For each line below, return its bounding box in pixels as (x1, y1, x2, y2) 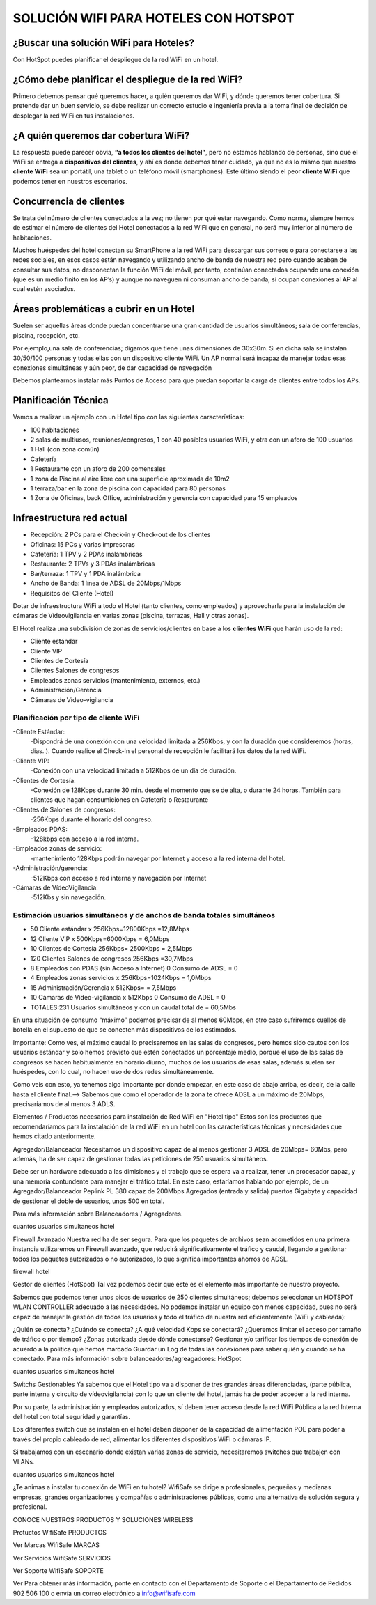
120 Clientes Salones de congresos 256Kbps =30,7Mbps (30, 954, 194, 963)
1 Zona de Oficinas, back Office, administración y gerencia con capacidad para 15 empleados (30, 494, 299, 502)
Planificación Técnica (13, 394, 109, 407)
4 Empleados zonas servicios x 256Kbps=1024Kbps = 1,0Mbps (30, 974, 212, 982)
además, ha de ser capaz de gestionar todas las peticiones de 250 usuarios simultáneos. (13, 1155, 269, 1163)
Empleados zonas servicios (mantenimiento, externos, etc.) (30, 676, 201, 684)
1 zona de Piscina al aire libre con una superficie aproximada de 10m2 (30, 474, 230, 483)
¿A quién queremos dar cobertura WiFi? (13, 130, 190, 141)
